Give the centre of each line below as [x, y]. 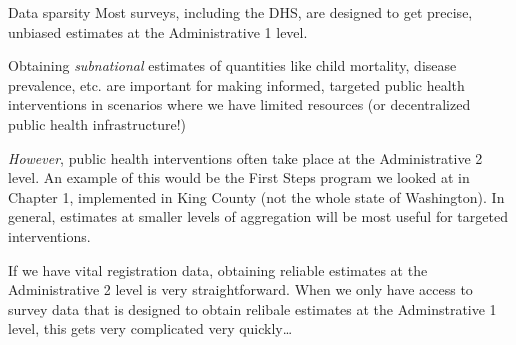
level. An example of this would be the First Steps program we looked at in [239, 177]
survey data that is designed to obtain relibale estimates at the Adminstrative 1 [252, 308]
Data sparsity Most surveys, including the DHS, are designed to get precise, [240, 12]
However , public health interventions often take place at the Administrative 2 [245, 157]
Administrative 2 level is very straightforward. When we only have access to [240, 289]
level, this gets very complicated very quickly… [150, 328]
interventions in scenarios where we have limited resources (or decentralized [239, 104]
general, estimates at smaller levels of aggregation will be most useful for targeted [258, 216]
